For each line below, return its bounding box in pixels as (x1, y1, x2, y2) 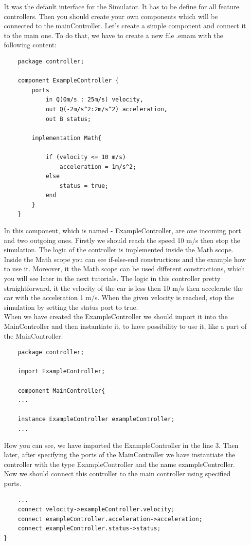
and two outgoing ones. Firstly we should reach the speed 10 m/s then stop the (4, 235, 240, 245)
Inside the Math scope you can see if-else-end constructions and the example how (4, 254, 246, 264)
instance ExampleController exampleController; (18, 416, 175, 423)
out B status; (45, 115, 91, 122)
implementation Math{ (32, 134, 102, 141)
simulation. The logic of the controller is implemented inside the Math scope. (4, 244, 233, 255)
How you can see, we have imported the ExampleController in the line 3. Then (4, 440, 239, 450)
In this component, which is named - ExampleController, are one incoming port (4, 225, 241, 236)
